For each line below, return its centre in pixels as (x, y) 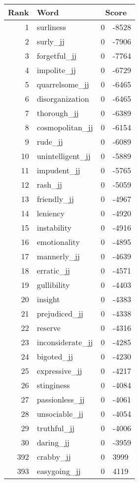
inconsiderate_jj (65, 342)
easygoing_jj (59, 471)
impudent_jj (58, 170)
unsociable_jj (60, 414)
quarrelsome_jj (63, 84)
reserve (49, 328)
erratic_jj (53, 270)
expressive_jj (59, 371)
